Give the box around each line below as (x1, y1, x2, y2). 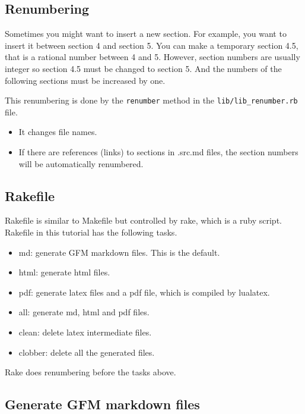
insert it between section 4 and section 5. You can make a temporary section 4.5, (5, 39, 298, 51)
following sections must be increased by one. (5, 74, 166, 86)
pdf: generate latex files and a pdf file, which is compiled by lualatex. (18, 286, 270, 298)
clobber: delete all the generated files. (18, 346, 155, 358)
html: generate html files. (18, 266, 110, 278)
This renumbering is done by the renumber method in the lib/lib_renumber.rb (5, 94, 298, 106)
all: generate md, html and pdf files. (18, 306, 150, 318)
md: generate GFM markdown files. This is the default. (18, 246, 220, 258)
